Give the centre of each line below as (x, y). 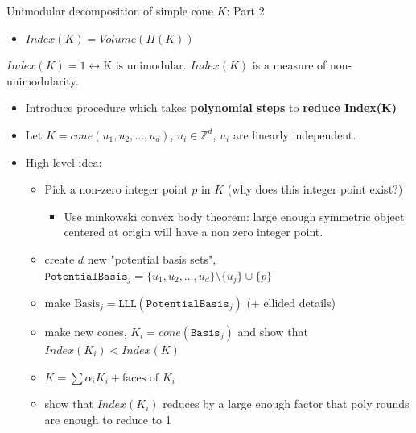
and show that (273, 331)
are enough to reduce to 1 (108, 419)
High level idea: (64, 162)
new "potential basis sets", (152, 258)
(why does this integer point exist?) (315, 189)
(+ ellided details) (291, 302)
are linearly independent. (294, 134)
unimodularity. (43, 80)
